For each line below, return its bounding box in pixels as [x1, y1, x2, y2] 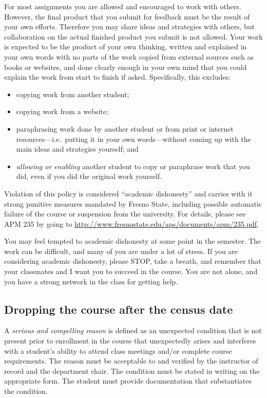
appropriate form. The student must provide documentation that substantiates [4, 375, 252, 386]
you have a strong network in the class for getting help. [4, 276, 178, 286]
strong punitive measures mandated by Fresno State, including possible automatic [4, 198, 262, 209]
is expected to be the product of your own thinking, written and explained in [4, 41, 247, 52]
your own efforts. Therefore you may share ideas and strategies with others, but [4, 21, 255, 32]
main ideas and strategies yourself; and [16, 143, 139, 154]
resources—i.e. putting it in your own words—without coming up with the [16, 133, 251, 144]
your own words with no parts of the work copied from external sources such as [4, 51, 254, 62]
